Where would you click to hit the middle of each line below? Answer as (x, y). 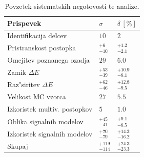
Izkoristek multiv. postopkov (50, 109)
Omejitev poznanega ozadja (49, 60)
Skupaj (18, 146)
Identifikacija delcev (37, 35)
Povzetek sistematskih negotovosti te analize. (72, 6)
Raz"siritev (24, 84)
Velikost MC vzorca (37, 97)
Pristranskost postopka (42, 48)
